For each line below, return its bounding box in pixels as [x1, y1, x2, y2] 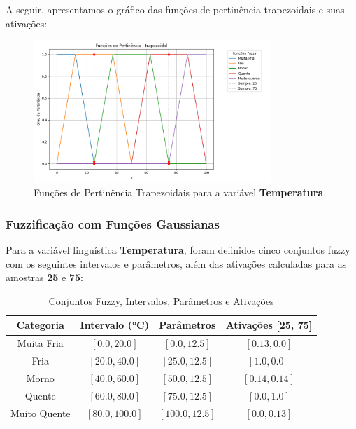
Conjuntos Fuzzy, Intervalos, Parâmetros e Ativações [48, 293, 274, 308]
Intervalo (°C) [80, 318, 149, 332]
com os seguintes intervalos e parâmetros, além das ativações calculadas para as [6, 256, 347, 271]
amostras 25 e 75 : [6, 270, 83, 285]
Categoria [16, 318, 64, 332]
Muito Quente [10, 405, 71, 420]
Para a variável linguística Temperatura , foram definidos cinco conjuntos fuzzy [6, 243, 350, 257]
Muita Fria [17, 336, 64, 350]
